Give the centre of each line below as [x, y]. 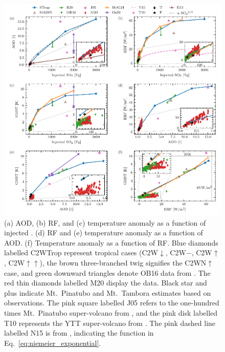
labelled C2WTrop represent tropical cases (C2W [81, 252]
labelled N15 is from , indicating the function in [79, 333]
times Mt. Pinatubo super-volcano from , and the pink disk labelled [111, 313]
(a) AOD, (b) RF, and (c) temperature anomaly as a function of [105, 222]
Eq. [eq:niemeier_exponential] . [53, 343]
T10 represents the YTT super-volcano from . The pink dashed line [110, 323]
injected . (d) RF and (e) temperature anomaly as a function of [104, 233]
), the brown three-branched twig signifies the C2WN [123, 263]
